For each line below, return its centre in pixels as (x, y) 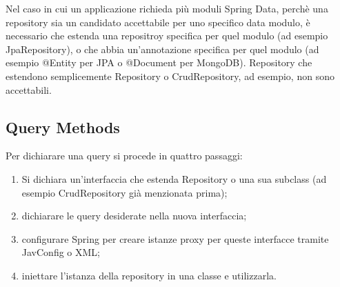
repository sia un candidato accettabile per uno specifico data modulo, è (158, 22)
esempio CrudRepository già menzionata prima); (124, 192)
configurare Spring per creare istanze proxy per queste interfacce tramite (175, 238)
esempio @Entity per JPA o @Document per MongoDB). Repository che (159, 62)
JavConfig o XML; (61, 252)
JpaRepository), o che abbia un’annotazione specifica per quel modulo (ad (162, 49)
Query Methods (63, 127)
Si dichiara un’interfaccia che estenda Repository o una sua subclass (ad (174, 178)
